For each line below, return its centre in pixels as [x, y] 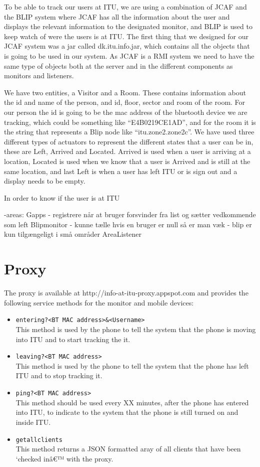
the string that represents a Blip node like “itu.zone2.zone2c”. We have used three [129, 132]
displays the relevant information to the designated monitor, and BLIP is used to [128, 26]
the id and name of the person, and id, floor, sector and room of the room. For [125, 102]
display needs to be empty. [45, 181]
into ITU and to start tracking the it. [73, 339]
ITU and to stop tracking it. [59, 375]
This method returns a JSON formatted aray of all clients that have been [128, 449]
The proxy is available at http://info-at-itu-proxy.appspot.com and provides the [126, 293]
